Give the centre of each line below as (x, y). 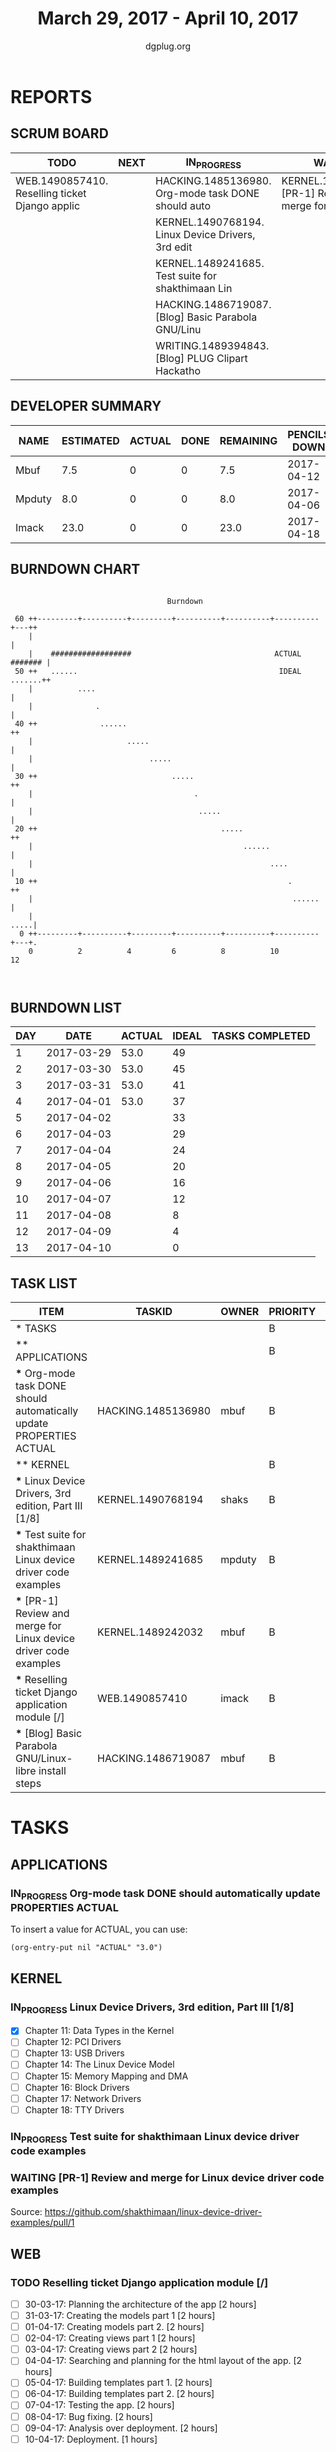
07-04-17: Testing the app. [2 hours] (99, 2405)
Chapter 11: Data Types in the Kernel (99, 2031)
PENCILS (309, 434)
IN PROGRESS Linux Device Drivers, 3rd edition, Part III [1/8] (152, 2008)
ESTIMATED (90, 440)
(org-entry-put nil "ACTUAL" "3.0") (86, 1948)
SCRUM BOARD (59, 133)
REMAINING (248, 440)
